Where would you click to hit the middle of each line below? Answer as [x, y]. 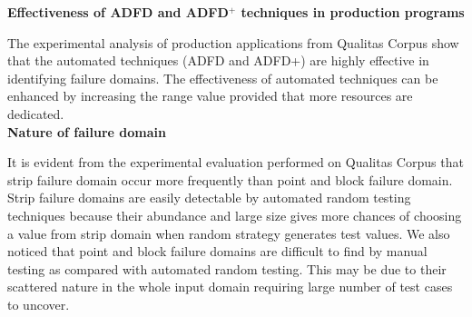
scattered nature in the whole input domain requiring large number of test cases [230, 287]
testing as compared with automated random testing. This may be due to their [227, 268]
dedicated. [36, 113]
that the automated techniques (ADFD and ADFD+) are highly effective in [218, 60]
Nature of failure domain [87, 131]
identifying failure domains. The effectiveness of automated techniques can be [223, 78]
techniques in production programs [353, 12]
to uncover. [39, 304]
